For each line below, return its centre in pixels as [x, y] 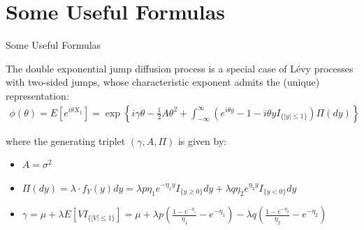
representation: [37, 95]
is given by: [202, 140]
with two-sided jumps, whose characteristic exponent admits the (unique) [163, 82]
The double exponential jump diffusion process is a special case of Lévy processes [180, 68]
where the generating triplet [66, 140]
